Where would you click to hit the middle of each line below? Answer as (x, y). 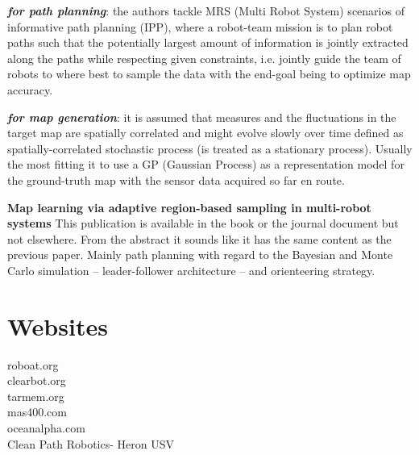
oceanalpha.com (46, 428)
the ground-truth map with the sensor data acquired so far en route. (176, 179)
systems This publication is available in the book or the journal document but (203, 223)
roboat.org (33, 364)
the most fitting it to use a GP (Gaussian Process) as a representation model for (206, 164)
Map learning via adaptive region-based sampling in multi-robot (189, 207)
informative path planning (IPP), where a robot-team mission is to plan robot (200, 26)
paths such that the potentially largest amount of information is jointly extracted (208, 42)
